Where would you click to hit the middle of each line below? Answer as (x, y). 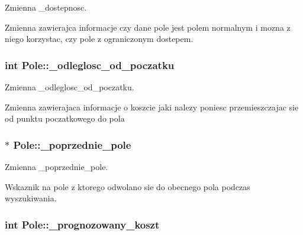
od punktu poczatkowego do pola (65, 118)
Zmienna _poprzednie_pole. (57, 167)
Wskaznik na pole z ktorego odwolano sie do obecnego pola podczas (128, 186)
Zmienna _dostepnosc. (46, 7)
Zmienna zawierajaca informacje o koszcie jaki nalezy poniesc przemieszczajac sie (152, 107)
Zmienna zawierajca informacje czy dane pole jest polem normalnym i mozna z (148, 27)
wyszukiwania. (31, 198)
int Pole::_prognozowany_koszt (82, 224)
